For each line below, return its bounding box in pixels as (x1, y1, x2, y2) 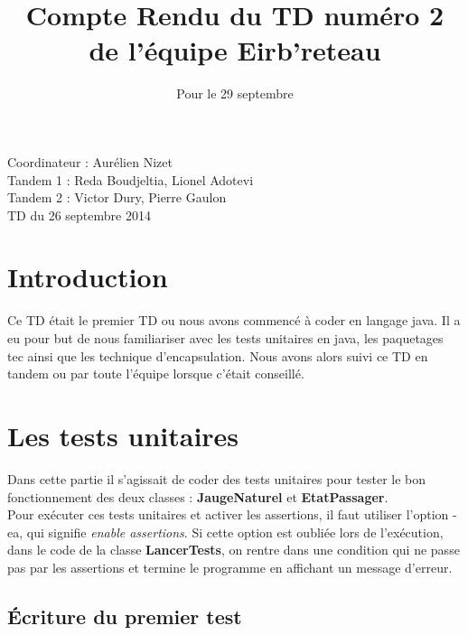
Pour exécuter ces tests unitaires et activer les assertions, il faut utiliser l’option (7, 505, 449, 524)
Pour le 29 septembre (176, 84, 294, 103)
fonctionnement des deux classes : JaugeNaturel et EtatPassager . (7, 487, 388, 506)
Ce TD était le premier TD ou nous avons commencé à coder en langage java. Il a (7, 311, 461, 330)
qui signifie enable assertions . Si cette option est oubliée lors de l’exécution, (26, 522, 444, 541)
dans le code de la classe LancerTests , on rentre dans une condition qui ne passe (7, 540, 460, 559)
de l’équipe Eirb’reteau (89, 32, 381, 69)
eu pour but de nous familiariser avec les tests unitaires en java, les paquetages (7, 329, 444, 347)
